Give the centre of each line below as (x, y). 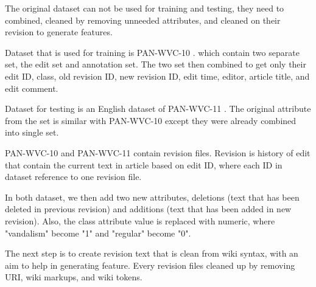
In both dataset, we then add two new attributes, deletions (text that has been (152, 197)
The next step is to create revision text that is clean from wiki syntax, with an (152, 253)
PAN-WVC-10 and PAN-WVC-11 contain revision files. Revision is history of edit (158, 152)
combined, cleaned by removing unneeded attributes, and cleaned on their (143, 20)
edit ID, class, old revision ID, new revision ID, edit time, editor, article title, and (157, 76)
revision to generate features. (59, 32)
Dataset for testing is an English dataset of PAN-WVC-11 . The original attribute (158, 109)
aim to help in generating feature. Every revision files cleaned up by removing (150, 265)
